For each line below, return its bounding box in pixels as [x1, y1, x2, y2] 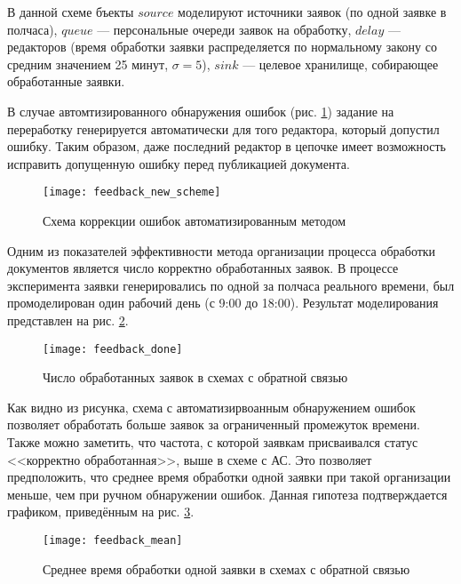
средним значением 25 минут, [7, 54, 169, 73]
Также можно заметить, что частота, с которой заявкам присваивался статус [7, 433, 418, 451]
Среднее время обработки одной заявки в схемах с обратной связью [43, 559, 410, 578]
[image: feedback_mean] [43, 533, 183, 547]
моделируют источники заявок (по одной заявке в [178, 3, 447, 20]
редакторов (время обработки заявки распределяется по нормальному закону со [7, 37, 437, 56]
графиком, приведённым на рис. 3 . [7, 502, 195, 521]
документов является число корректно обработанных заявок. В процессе [7, 259, 399, 277]
